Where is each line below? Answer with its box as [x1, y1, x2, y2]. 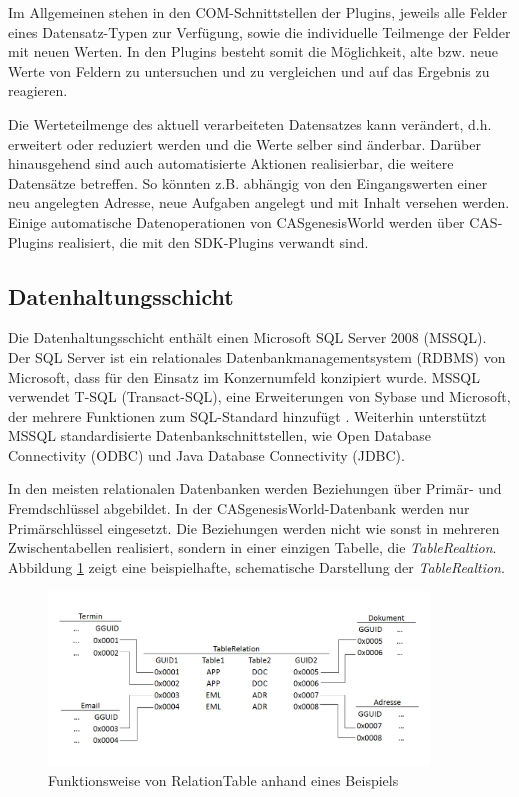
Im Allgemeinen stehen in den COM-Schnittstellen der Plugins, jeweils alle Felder [8, 2, 508, 22]
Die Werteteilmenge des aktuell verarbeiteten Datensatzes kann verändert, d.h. [8, 113, 492, 134]
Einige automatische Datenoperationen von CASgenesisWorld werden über [8, 211, 465, 232]
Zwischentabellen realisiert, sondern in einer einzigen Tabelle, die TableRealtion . [8, 537, 497, 558]
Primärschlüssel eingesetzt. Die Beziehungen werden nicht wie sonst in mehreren [8, 517, 500, 538]
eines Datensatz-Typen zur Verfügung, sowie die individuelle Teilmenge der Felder [8, 21, 511, 42]
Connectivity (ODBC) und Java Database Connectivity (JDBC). [8, 444, 405, 465]
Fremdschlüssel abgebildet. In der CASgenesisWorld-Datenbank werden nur [8, 498, 470, 519]
